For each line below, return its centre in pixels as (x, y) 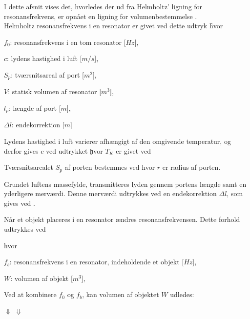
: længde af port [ (35, 108)
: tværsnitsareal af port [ (47, 74)
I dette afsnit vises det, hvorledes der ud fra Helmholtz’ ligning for (103, 6)
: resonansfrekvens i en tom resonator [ (68, 42)
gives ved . (20, 203)
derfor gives (21, 150)
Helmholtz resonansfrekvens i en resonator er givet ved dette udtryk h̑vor (114, 26)
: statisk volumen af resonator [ (55, 91)
